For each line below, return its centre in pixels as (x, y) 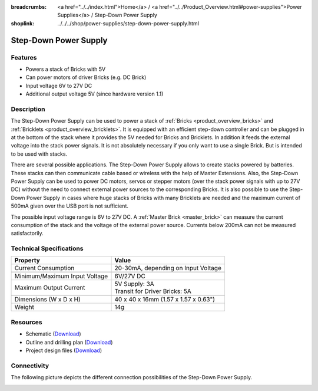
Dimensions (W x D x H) (47, 300)
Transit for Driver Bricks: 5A (153, 291)
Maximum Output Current (50, 288)
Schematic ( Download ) (54, 334)
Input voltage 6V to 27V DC (59, 86)
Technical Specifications (47, 249)
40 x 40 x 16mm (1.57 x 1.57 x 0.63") (165, 300)
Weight (24, 307)
